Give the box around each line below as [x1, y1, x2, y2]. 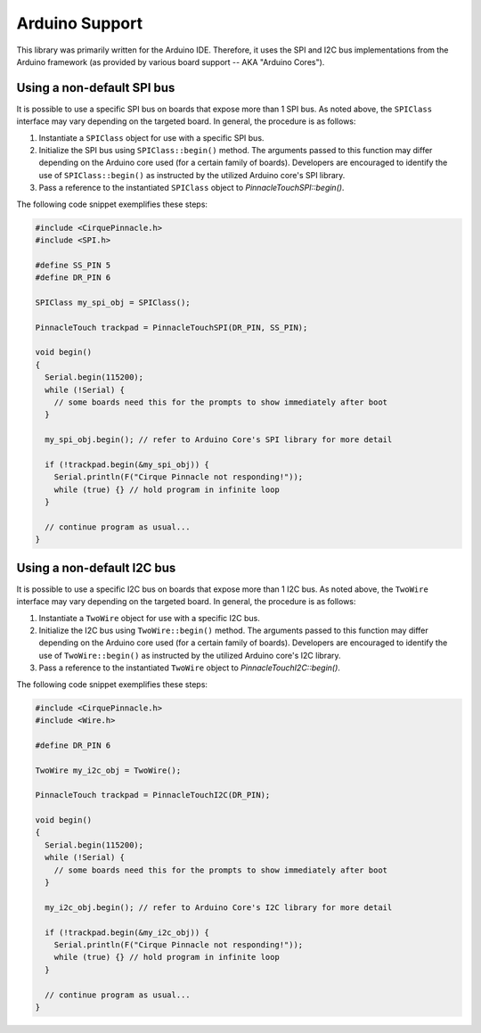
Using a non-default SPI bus [16, 80, 175, 95]
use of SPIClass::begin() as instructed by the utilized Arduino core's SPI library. [38, 169, 346, 180]
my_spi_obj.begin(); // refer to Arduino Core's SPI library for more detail [45, 435, 393, 445]
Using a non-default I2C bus [16, 560, 176, 575]
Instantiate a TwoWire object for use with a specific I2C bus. [38, 612, 260, 623]
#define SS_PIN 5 [35, 259, 111, 270]
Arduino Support [16, 13, 143, 33]
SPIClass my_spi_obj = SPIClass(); [35, 297, 191, 307]
